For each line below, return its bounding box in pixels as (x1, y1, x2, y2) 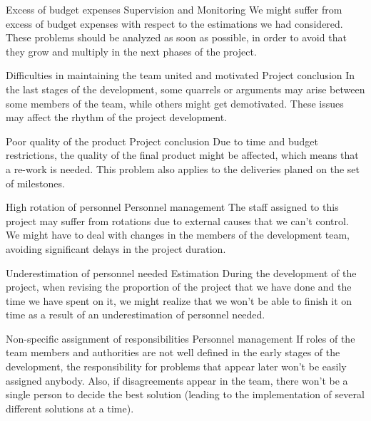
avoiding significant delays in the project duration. (6, 241, 226, 256)
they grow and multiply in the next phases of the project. (6, 43, 257, 58)
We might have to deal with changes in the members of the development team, (6, 227, 350, 242)
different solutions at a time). (6, 400, 134, 415)
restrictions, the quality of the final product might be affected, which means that (6, 147, 359, 162)
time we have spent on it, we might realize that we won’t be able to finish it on (6, 293, 352, 308)
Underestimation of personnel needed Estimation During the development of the (6, 265, 357, 280)
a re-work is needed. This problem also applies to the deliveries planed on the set (6, 161, 360, 176)
